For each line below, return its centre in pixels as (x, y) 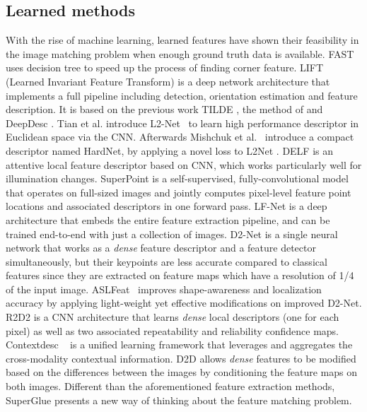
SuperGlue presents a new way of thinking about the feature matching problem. (179, 400)
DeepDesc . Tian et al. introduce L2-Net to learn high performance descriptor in (182, 123)
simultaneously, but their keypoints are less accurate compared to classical (167, 261)
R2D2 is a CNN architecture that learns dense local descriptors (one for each (173, 317)
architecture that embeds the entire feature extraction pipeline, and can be (168, 219)
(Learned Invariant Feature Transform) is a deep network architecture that (168, 81)
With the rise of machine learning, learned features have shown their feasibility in (182, 40)
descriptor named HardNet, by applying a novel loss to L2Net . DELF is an (170, 150)
